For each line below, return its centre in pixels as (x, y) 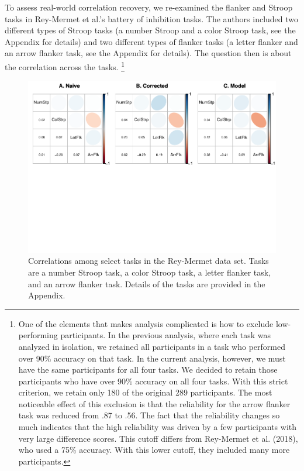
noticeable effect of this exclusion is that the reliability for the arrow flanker (154, 403)
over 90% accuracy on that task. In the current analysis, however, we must (152, 358)
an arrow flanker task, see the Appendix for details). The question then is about (148, 53)
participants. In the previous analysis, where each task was (165, 335)
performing (38, 335)
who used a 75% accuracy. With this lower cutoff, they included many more (154, 450)
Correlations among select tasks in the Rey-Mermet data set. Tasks (148, 261)
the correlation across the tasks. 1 (65, 66)
